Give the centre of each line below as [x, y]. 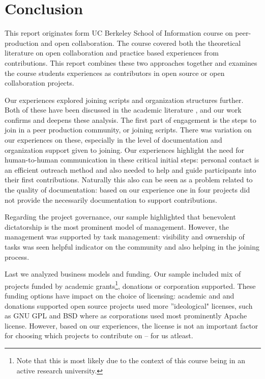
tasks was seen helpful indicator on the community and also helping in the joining [132, 247]
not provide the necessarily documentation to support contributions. [111, 199]
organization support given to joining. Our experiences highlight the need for [124, 150]
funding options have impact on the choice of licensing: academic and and [120, 296]
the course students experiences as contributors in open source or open [115, 73]
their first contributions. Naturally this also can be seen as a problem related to [129, 180]
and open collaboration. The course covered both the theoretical [141, 43]
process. [17, 256]
